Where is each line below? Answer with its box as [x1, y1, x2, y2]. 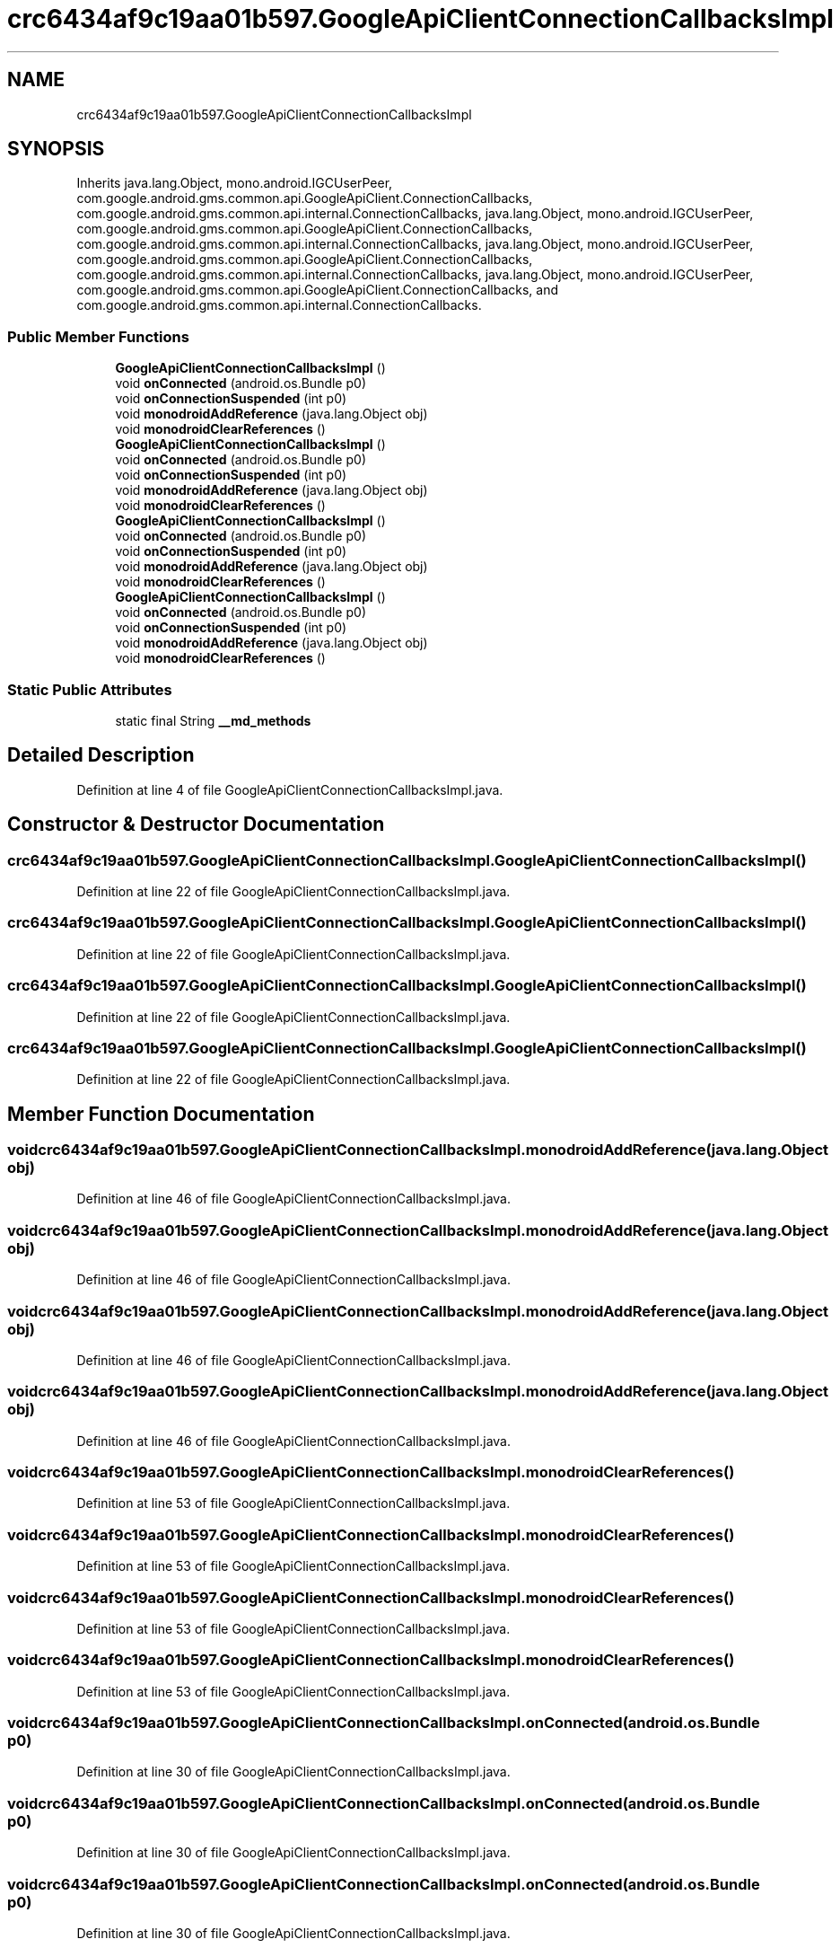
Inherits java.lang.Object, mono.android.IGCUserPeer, [76, 175, 393, 191]
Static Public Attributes [7, 680, 172, 699]
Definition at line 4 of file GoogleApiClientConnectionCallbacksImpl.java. [76, 781, 503, 798]
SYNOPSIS [7, 137, 105, 161]
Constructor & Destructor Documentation [7, 813, 385, 836]
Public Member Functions [7, 327, 189, 346]
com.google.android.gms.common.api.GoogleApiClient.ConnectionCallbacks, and [76, 282, 559, 298]
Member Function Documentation [7, 1102, 315, 1125]
